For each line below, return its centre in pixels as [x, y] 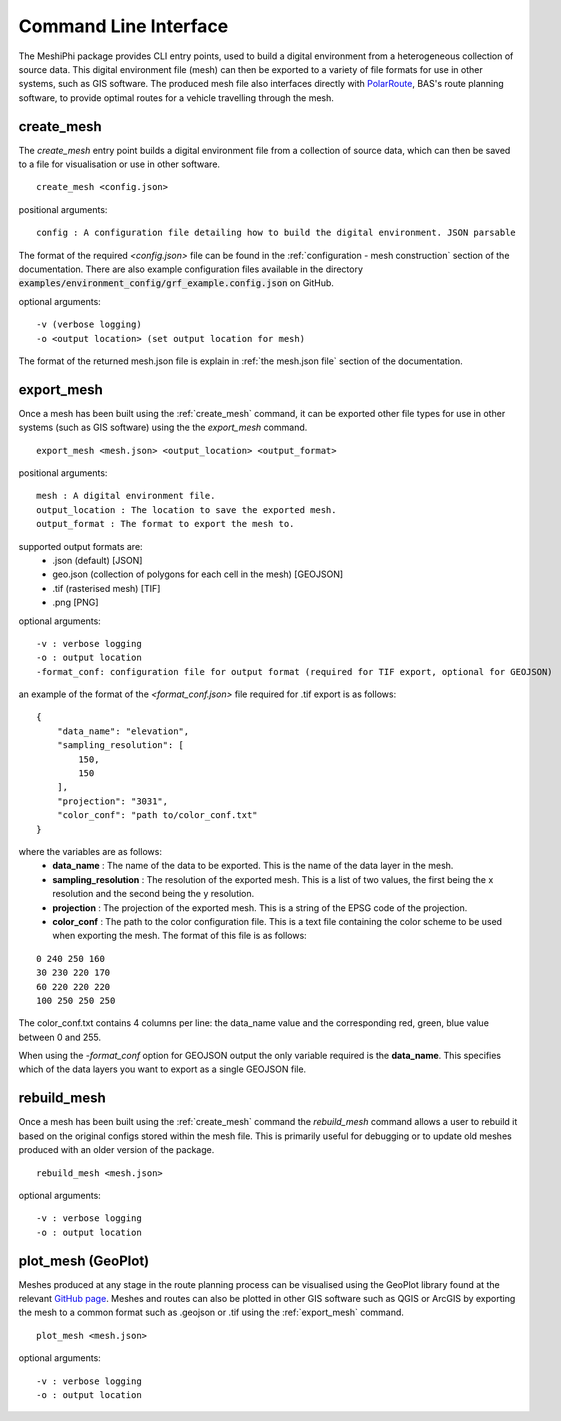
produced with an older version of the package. [116, 1150]
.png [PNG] [75, 602]
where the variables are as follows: [90, 851]
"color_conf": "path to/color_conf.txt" [157, 815]
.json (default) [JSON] [97, 560]
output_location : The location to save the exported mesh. [186, 509]
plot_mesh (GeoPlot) [84, 1260]
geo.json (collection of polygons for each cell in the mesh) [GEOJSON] [198, 574]
